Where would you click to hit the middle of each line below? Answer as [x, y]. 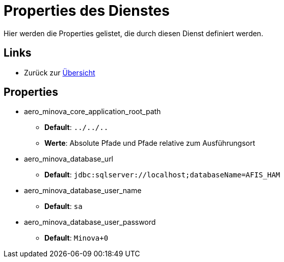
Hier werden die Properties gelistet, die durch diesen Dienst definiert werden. [134, 33]
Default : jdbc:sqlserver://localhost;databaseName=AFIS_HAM [162, 175]
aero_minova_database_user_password [90, 222]
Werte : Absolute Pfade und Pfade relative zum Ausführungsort [150, 143]
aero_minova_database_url [69, 159]
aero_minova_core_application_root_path [93, 112]
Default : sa [63, 206]
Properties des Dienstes [87, 11]
